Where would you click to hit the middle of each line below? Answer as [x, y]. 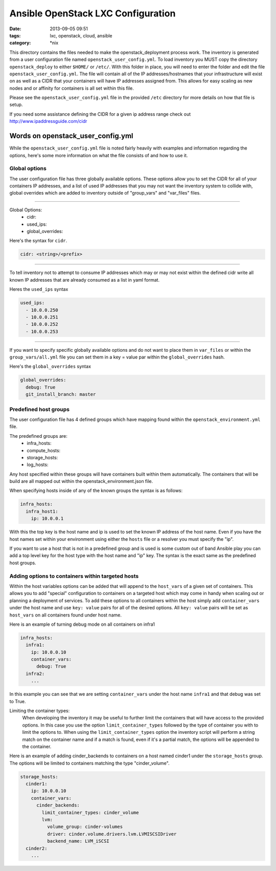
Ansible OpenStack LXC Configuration [93, 13]
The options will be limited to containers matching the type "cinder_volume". [89, 763]
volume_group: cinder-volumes [85, 827]
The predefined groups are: [38, 436]
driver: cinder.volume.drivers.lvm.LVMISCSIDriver [112, 834]
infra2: [35, 674]
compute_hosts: [44, 450]
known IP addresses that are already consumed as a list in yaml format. [85, 280]
